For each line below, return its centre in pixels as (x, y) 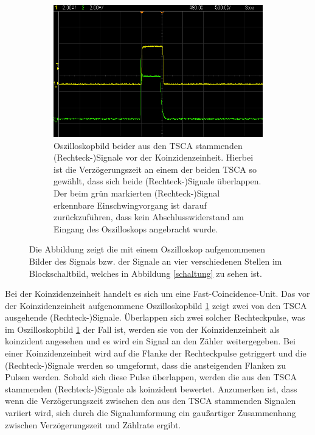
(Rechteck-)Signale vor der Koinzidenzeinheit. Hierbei (154, 157)
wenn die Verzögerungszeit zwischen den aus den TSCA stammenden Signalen (151, 401)
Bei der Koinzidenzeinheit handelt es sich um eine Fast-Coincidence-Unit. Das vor (157, 294)
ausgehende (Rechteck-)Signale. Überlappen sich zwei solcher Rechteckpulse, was (155, 317)
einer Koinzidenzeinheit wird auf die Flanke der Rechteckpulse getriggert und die (156, 353)
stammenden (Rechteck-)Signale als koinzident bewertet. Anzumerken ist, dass (151, 388)
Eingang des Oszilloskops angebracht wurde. (136, 228)
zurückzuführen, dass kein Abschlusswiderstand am (149, 217)
